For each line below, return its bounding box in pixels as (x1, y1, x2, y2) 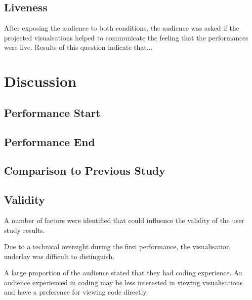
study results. (4, 225, 45, 235)
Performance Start (4, 105, 101, 120)
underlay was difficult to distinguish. (4, 251, 115, 261)
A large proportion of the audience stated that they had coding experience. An (4, 267, 243, 278)
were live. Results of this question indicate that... (4, 42, 153, 52)
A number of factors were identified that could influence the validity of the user (4, 215, 245, 225)
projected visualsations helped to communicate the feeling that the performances (4, 32, 249, 42)
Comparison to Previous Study (4, 163, 166, 178)
